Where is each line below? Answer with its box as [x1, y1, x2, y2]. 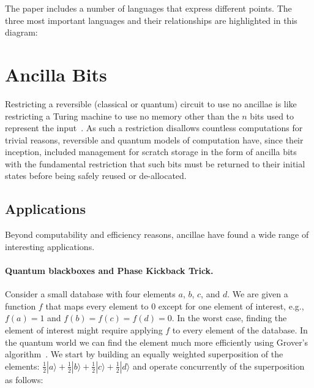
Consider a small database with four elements [5, 287, 176, 300]
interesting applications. [5, 240, 95, 253]
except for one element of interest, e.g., [158, 299, 304, 312]
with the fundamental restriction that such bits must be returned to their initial [5, 157, 305, 170]
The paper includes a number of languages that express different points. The [5, 2, 292, 14]
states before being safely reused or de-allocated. [5, 169, 187, 182]
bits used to [250, 109, 294, 122]
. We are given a [227, 287, 288, 300]
